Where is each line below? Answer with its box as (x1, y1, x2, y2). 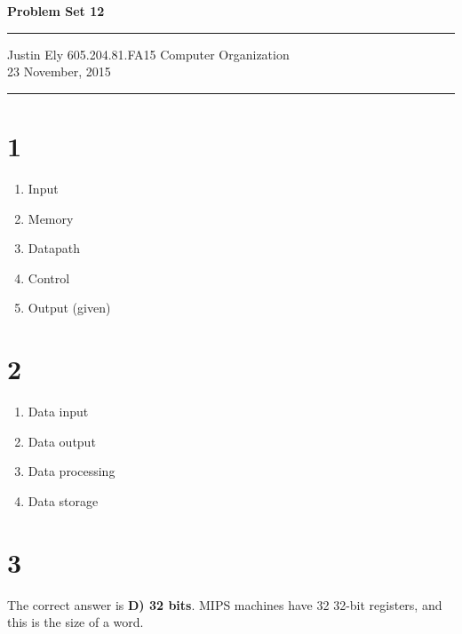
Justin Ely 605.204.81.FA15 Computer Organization (7, 44, 290, 63)
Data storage (28, 491, 99, 510)
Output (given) (28, 298, 111, 317)
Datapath (28, 239, 80, 258)
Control (28, 268, 70, 287)
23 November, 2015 (7, 62, 111, 81)
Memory (28, 209, 74, 227)
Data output (28, 432, 96, 450)
